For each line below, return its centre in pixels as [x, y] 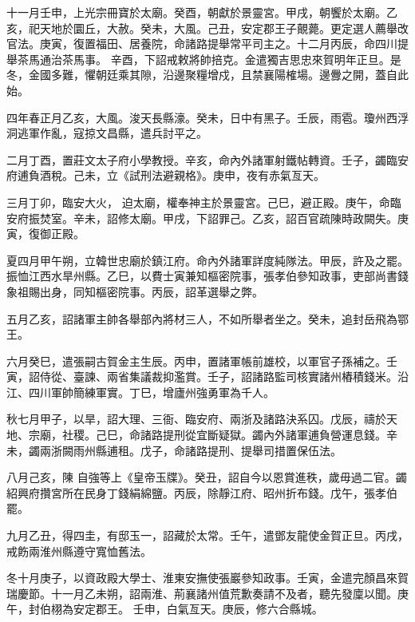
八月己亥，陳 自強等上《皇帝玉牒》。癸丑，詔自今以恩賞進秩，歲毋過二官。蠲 [207, 477]
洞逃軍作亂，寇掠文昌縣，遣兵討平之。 [107, 133]
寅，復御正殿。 [45, 234]
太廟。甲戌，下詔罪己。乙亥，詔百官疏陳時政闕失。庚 [269, 218]
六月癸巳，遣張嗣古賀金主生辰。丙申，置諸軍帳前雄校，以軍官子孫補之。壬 [202, 361]
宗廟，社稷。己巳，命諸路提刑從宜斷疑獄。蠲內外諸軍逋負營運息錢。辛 [213, 435]
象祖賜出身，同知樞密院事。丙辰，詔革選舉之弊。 [135, 291]
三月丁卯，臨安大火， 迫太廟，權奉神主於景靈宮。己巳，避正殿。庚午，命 [198, 202]
